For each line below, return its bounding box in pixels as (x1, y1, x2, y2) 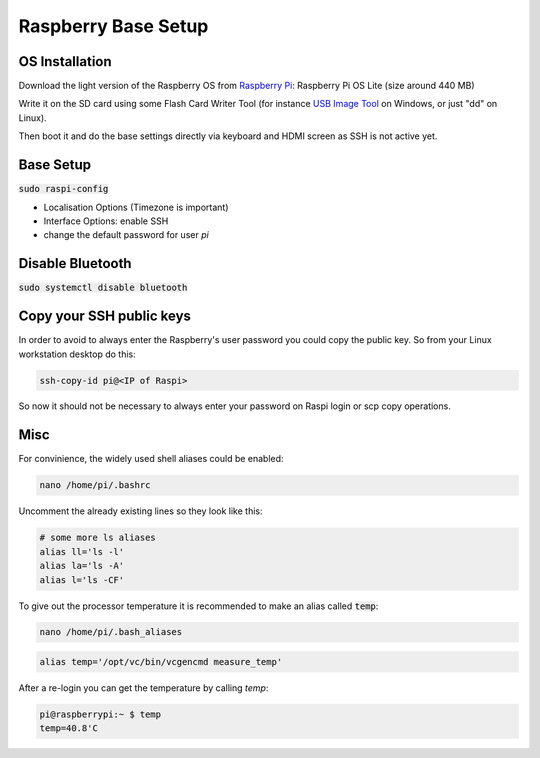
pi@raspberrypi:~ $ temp (39, 709, 162, 720)
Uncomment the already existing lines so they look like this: (18, 505, 263, 517)
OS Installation (18, 53, 112, 70)
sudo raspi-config (18, 183, 109, 195)
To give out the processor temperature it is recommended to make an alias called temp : (18, 600, 379, 612)
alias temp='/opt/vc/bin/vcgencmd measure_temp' (39, 656, 283, 668)
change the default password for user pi (43, 229, 209, 241)
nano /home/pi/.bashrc (39, 480, 151, 491)
